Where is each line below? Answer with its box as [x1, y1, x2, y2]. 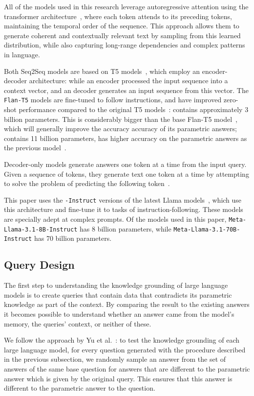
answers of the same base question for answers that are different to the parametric [4, 363, 250, 373]
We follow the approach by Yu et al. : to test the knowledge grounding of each [4, 335, 239, 345]
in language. [4, 49, 40, 59]
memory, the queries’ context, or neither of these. [4, 318, 151, 328]
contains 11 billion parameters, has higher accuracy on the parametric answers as [4, 133, 247, 143]
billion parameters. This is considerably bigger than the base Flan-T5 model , [4, 114, 237, 124]
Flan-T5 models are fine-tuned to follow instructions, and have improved [4, 94, 222, 105]
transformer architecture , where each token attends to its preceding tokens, [4, 11, 232, 21]
